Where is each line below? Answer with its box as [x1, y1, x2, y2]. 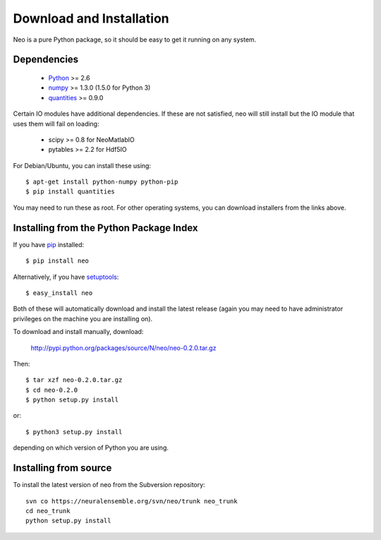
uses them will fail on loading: [13, 119, 99, 128]
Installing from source [13, 462, 112, 474]
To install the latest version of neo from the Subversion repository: [13, 481, 205, 489]
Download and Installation [13, 11, 169, 26]
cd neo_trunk [25, 507, 71, 515]
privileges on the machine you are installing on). [13, 314, 153, 323]
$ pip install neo [25, 257, 90, 265]
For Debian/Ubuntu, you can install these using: [13, 161, 152, 169]
